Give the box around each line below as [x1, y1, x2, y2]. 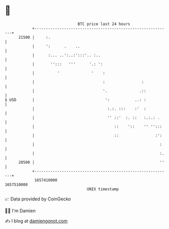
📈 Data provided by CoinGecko [5, 196, 71, 202]
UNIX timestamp [87, 186, 119, 192]
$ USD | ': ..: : [5, 97, 146, 103]
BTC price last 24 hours [77, 21, 130, 27]
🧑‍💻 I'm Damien [5, 208, 36, 214]
